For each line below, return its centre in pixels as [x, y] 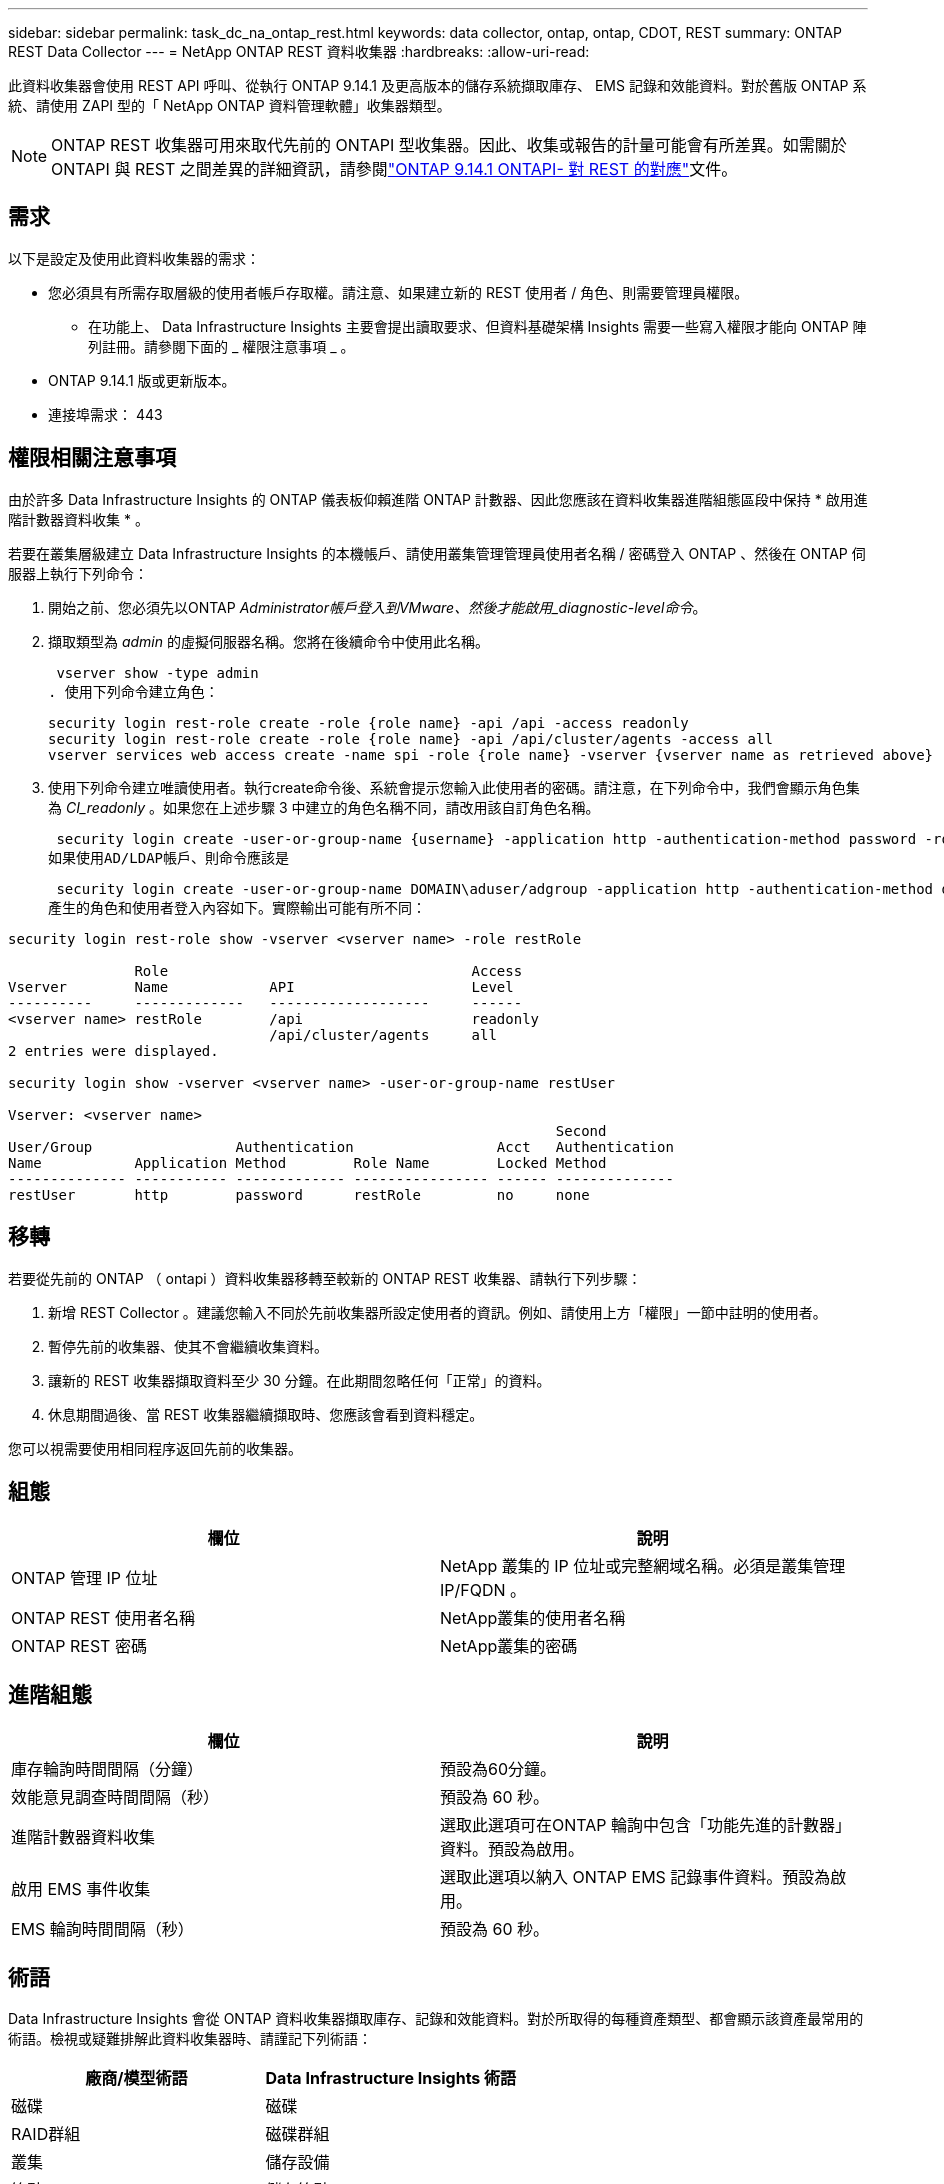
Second [581, 1130]
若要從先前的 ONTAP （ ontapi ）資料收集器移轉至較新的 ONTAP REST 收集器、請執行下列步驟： [325, 1278]
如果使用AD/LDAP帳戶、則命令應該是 [169, 857]
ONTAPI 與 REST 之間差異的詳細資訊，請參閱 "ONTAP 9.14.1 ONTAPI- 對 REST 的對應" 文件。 [394, 169]
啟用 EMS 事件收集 [81, 1889]
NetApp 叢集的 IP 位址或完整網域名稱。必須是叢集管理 [643, 1566]
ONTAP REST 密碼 [79, 1646]
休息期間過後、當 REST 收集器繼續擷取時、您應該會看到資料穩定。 [266, 1414]
